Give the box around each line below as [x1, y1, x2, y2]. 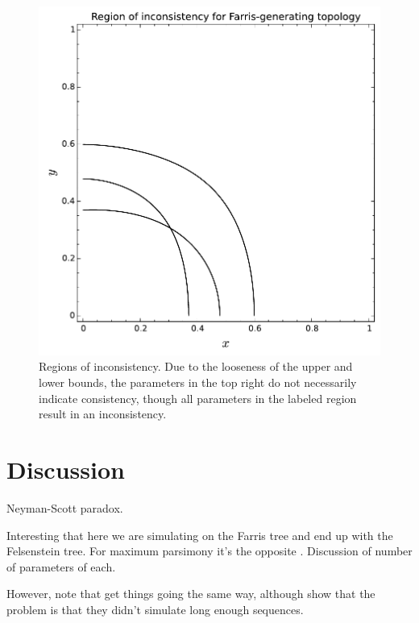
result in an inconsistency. [39, 405, 167, 422]
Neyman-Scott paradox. [6, 499, 123, 516]
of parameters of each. [6, 558, 116, 575]
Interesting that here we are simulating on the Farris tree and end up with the [6, 526, 393, 543]
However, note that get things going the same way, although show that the [6, 585, 375, 602]
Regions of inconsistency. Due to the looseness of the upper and [39, 358, 353, 375]
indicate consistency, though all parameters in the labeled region [39, 389, 357, 406]
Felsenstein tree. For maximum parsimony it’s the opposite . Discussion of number [6, 542, 413, 559]
